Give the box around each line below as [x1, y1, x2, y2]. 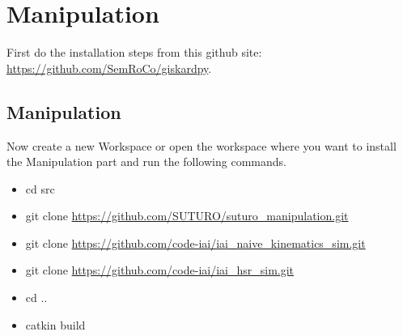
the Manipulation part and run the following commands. [6, 153, 286, 170]
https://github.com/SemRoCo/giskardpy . [6, 59, 212, 76]
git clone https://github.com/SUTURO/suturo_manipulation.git [25, 207, 349, 224]
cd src [25, 180, 55, 197]
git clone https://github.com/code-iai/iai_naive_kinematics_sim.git [25, 234, 366, 251]
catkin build [25, 316, 86, 333]
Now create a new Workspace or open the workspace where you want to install [6, 137, 397, 154]
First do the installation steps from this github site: [6, 44, 262, 61]
